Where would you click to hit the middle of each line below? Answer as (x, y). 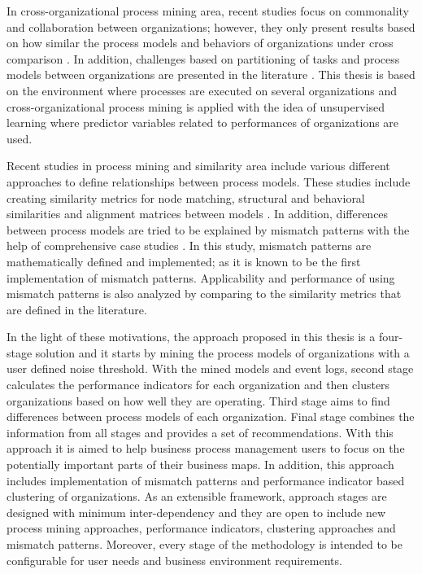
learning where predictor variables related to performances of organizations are (203, 123)
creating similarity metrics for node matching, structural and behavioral (186, 197)
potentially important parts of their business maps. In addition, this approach (200, 464)
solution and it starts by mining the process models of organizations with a (222, 352)
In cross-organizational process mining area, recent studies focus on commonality (208, 11)
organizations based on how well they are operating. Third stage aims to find (198, 400)
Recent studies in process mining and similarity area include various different (198, 166)
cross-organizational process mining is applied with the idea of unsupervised (196, 106)
